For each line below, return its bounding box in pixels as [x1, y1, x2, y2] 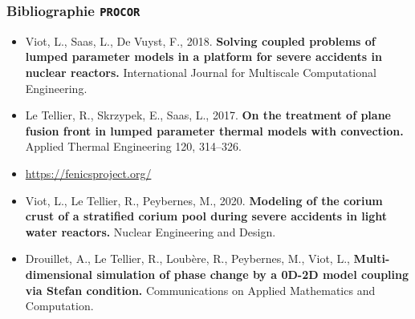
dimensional [25, 265, 93, 282]
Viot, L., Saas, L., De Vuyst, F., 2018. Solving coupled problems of [25, 32, 376, 49]
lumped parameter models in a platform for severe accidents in [25, 48, 382, 65]
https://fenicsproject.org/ [25, 164, 152, 181]
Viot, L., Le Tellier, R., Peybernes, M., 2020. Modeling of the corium [25, 192, 383, 208]
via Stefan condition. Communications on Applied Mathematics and [25, 281, 376, 298]
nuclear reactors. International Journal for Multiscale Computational [25, 63, 376, 80]
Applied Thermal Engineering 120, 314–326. [25, 138, 242, 155]
